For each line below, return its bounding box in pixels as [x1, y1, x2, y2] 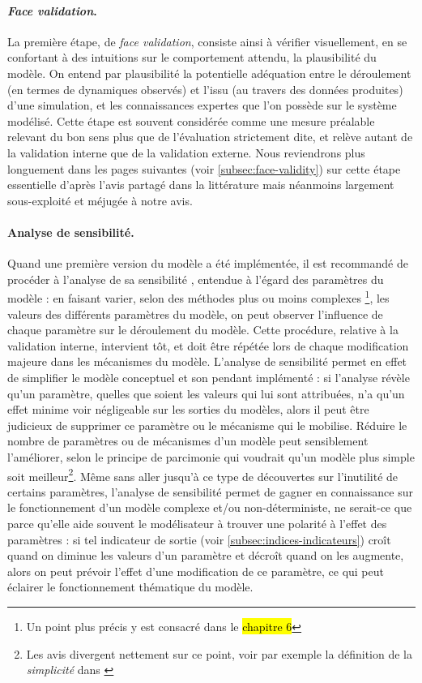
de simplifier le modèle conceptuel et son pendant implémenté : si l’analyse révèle [7, 368, 410, 385]
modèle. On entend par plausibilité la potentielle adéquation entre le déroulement [7, 64, 411, 81]
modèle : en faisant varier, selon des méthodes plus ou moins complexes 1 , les [7, 287, 390, 306]
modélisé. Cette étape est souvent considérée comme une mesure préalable [7, 112, 375, 129]
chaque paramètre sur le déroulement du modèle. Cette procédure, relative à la [7, 321, 399, 338]
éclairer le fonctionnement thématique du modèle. [7, 578, 254, 595]
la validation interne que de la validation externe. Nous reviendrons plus [7, 144, 365, 161]
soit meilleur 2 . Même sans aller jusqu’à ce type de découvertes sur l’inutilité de [7, 465, 399, 484]
